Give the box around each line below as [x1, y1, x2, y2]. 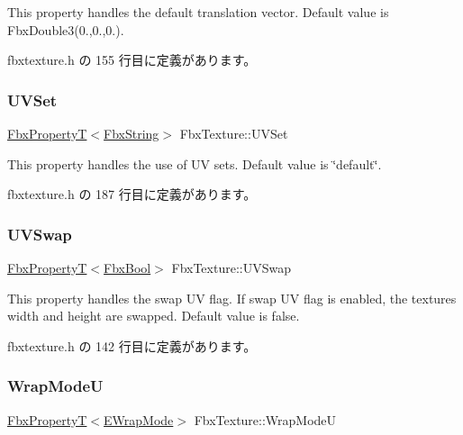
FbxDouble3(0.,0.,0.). [7, 20, 124, 39]
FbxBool [104, 258, 151, 276]
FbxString [104, 124, 159, 142]
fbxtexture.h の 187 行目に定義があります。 [7, 185, 257, 204]
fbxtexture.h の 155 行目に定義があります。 [7, 50, 257, 69]
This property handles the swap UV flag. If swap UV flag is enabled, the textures [7, 288, 457, 307]
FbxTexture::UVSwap [171, 258, 291, 276]
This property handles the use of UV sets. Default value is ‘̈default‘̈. [7, 154, 382, 173]
